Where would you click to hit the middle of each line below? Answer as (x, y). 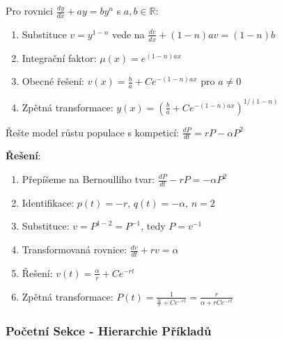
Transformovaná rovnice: (75, 249)
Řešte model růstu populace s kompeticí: (92, 132)
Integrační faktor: (59, 57)
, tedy (153, 226)
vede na (128, 34)
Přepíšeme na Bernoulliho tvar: (88, 179)
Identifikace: (48, 202)
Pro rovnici (29, 10)
